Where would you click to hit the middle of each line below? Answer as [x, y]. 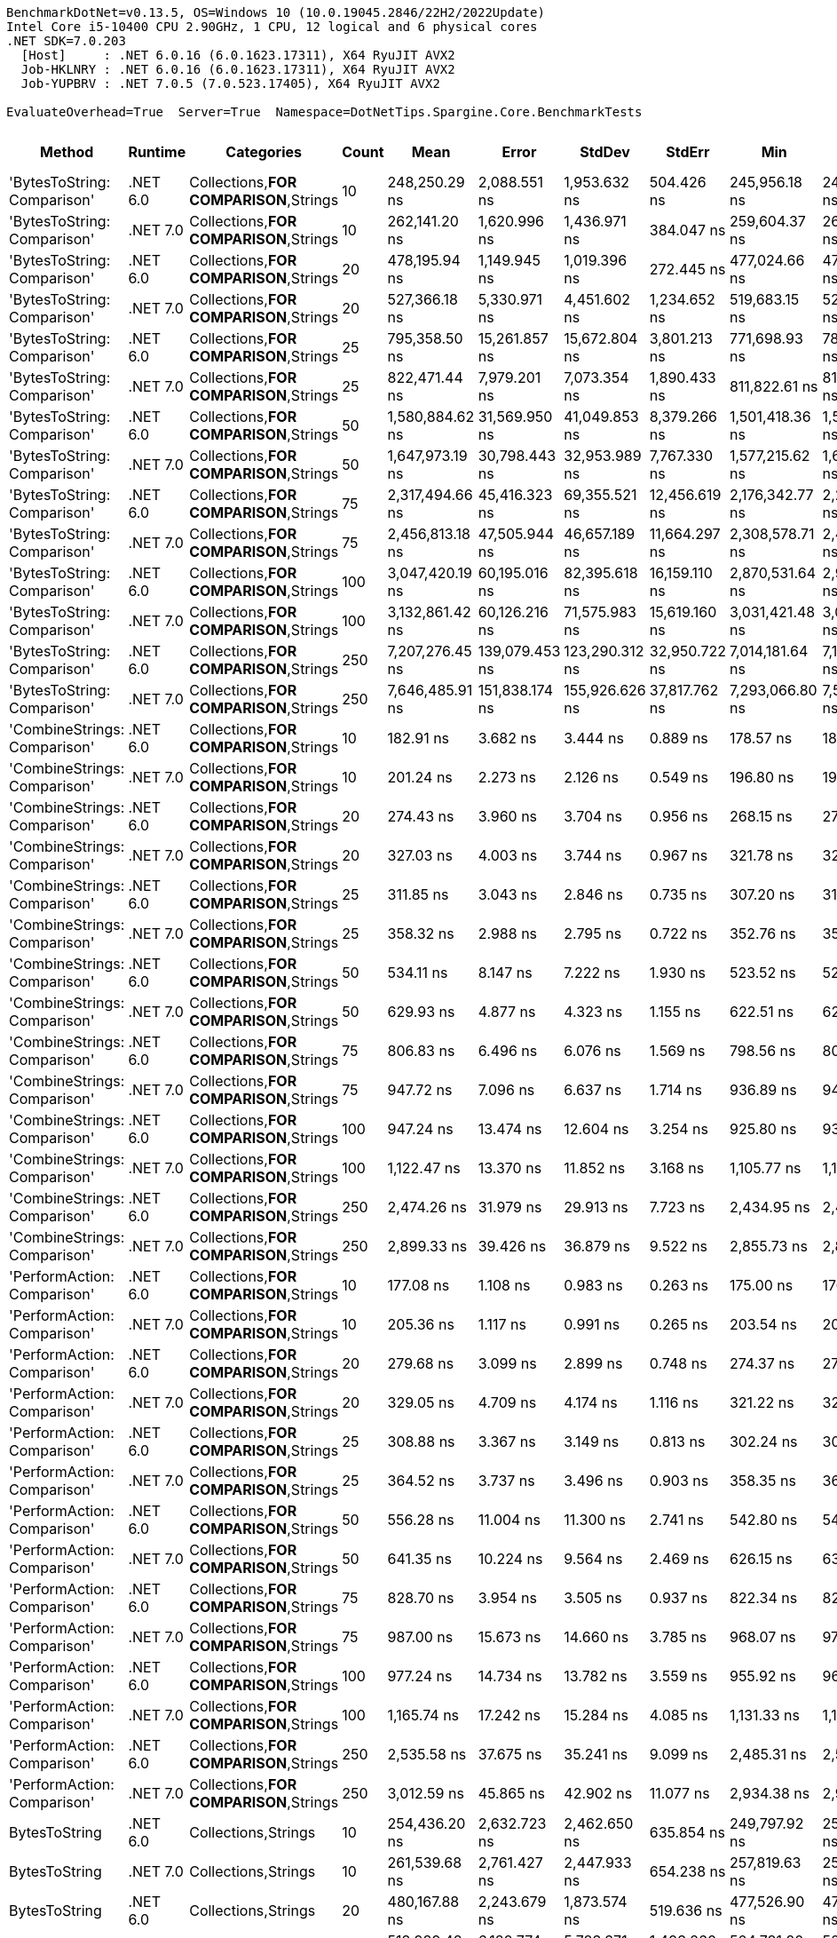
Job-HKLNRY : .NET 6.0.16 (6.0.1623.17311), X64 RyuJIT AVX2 [238, 69]
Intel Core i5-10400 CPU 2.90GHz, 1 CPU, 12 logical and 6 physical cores [272, 27]
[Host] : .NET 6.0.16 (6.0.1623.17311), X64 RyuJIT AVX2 [238, 55]
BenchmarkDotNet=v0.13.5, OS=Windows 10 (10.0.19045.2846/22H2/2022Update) [276, 12]
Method [67, 152]
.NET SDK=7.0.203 [66, 41]
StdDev [605, 152]
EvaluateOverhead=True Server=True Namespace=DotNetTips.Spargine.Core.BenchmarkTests [324, 112]
